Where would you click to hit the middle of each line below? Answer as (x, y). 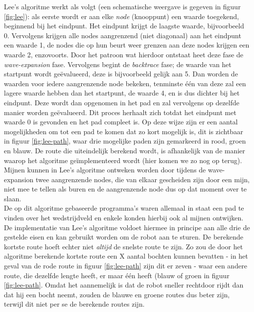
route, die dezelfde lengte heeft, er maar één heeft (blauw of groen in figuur (117, 275)
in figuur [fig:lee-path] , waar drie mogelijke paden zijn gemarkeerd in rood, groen (125, 141)
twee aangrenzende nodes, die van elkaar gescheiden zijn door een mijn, (143, 179)
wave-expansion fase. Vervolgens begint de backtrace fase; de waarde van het (118, 64)
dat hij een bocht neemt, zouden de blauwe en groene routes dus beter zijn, (117, 294)
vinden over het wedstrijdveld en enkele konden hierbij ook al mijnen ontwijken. (124, 218)
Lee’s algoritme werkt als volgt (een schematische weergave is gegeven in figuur (122, 6)
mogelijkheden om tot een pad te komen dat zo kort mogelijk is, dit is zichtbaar (124, 131)
